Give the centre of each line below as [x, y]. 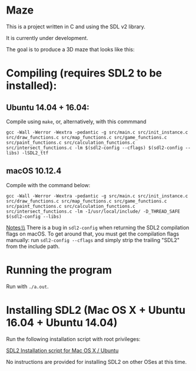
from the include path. [33, 246]
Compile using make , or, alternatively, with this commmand [76, 121]
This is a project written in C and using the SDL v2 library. [76, 26]
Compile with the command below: [48, 185]
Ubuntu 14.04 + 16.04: [48, 107]
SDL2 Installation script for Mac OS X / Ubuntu [62, 350]
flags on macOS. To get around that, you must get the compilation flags [93, 234]
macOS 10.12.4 [34, 171]
